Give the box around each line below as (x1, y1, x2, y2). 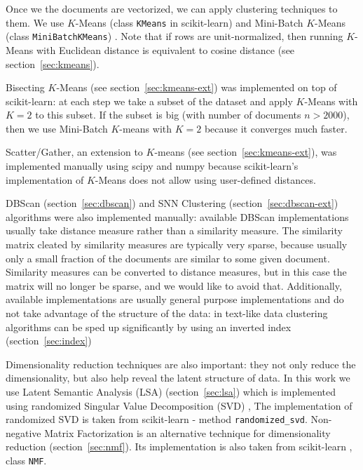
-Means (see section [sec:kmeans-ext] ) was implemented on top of (56, 80, 337, 95)
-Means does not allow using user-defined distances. (95, 172, 316, 187)
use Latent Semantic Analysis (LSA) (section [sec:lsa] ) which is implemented (6, 384, 336, 398)
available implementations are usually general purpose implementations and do (6, 292, 344, 307)
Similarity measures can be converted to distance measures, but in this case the (6, 264, 347, 279)
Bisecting (6, 80, 45, 95)
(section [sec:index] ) (6, 333, 92, 348)
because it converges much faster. (204, 121, 348, 135)
